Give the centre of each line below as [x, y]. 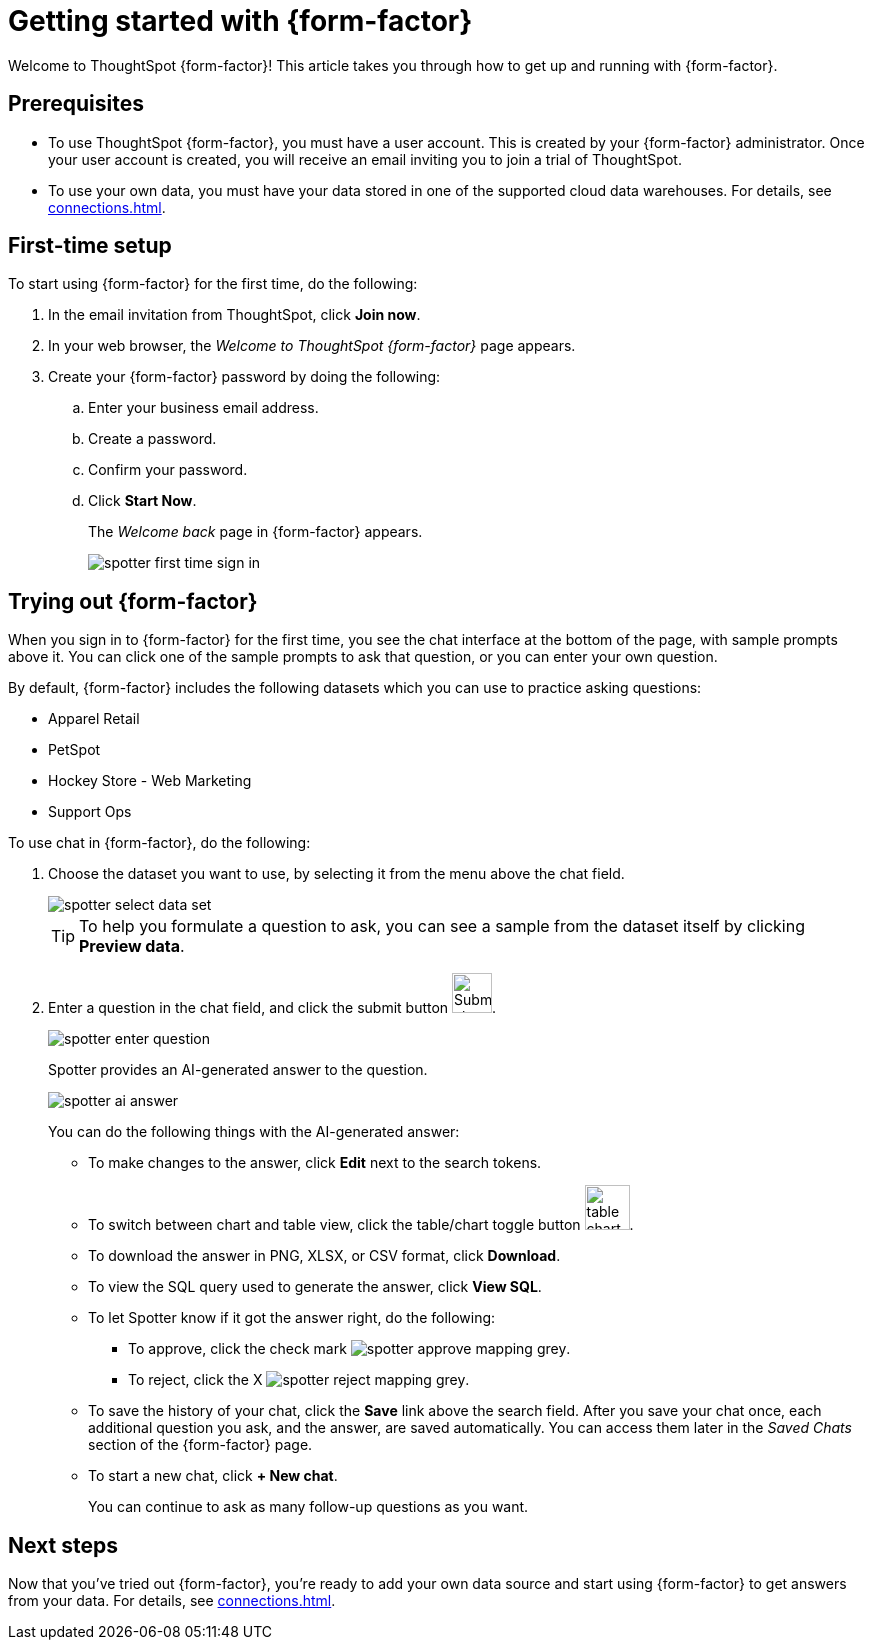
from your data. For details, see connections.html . [172, 1601]
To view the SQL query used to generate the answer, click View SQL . [315, 1287]
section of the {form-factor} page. [200, 1445]
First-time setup [90, 246]
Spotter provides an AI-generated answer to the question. [238, 1070]
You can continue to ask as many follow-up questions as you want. [308, 1507]
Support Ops [90, 812]
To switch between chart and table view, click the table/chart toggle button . [361, 1225]
